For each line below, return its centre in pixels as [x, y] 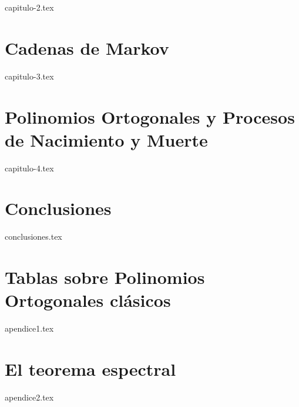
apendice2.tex [29, 397]
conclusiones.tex [33, 236]
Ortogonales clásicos [88, 300]
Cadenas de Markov [87, 47]
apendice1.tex [29, 328]
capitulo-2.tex [29, 7]
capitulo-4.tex [29, 168]
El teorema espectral [90, 369]
